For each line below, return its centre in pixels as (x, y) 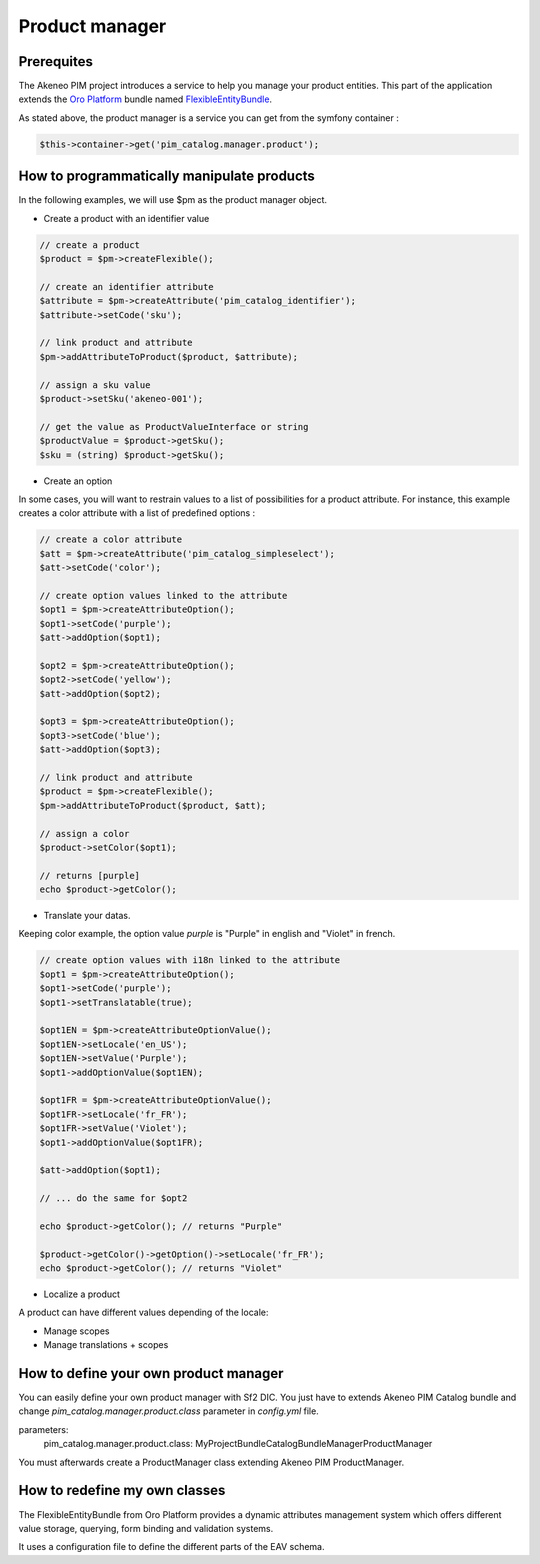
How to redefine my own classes (122, 1490)
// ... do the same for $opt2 (113, 1198)
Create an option (78, 481)
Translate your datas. (87, 916)
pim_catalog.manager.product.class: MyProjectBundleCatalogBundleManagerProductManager (238, 1444)
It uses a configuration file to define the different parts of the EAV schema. (171, 1547)
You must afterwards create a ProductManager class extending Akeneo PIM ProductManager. (211, 1462)
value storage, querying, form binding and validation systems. (146, 1528)
